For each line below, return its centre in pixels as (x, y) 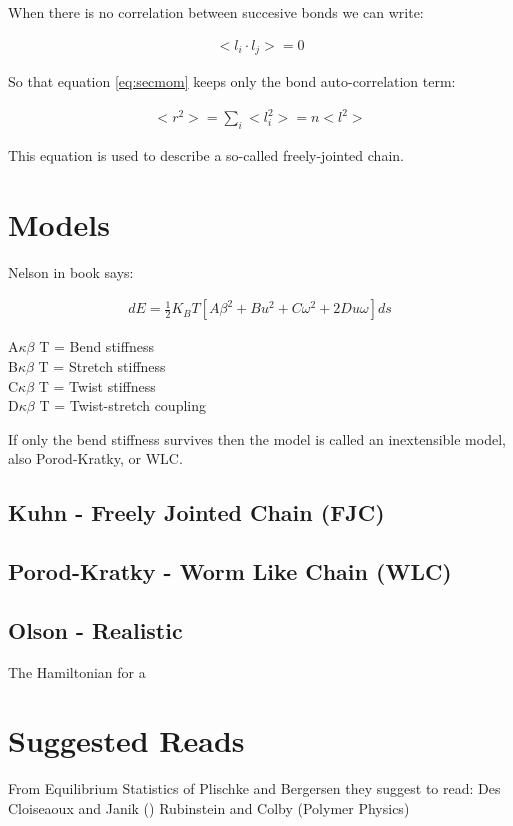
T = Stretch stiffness (102, 365)
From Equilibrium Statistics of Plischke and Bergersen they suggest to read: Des (254, 788)
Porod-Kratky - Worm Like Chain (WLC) (230, 571)
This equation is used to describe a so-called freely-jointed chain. (206, 155)
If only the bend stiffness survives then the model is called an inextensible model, (257, 438)
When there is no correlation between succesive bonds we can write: (216, 12)
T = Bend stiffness (96, 346)
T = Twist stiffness (97, 385)
